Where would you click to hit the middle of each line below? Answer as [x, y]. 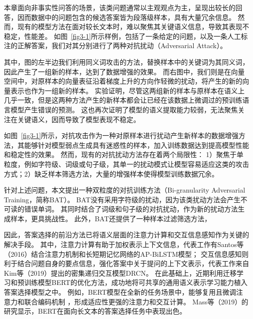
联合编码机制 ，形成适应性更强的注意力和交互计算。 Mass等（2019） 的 [136, 301]
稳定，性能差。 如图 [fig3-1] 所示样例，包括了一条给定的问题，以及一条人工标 [126, 36]
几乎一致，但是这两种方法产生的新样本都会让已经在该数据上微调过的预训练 [123, 100]
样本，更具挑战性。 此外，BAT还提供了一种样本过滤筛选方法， [111, 218]
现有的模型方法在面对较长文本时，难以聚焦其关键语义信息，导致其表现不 [133, 27]
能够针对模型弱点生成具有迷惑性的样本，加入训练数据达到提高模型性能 [136, 145]
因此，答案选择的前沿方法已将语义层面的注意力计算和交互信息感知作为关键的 [126, 235]
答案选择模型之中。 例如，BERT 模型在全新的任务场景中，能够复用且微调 [120, 292]
